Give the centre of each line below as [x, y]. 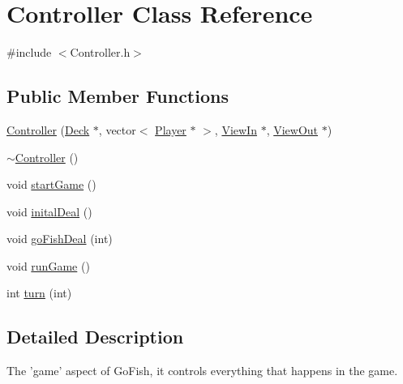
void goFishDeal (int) [60, 239]
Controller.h [100, 52]
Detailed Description [95, 337]
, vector [117, 129]
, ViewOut [292, 129]
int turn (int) [39, 293]
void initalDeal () [49, 211]
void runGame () [48, 265]
